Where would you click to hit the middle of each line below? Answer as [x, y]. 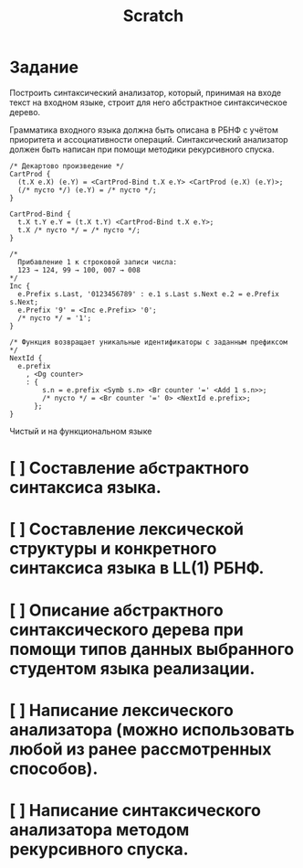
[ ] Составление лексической [127, 529]
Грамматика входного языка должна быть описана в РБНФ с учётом [144, 130]
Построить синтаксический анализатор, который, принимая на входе [145, 92]
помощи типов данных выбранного [152, 649]
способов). [54, 768]
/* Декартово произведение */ [67, 166]
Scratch [153, 16]
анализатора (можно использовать [152, 729]
